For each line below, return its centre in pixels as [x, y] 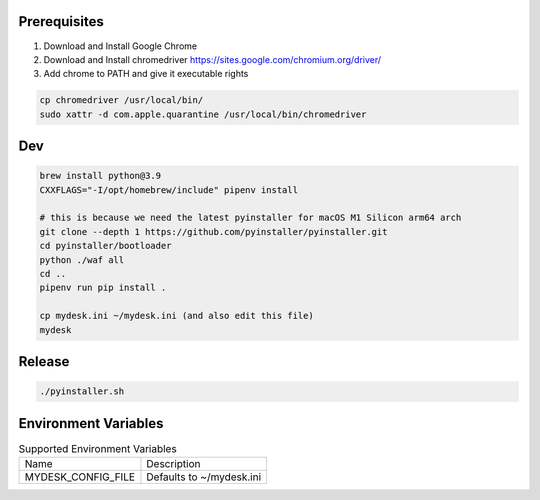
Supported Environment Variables [97, 448]
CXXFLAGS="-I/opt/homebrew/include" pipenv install [169, 189]
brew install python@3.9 [100, 176]
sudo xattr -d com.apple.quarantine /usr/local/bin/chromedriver [203, 114]
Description [173, 464]
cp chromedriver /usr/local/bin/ [121, 100]
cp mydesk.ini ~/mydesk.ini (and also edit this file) [176, 316]
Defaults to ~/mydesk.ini [204, 477]
